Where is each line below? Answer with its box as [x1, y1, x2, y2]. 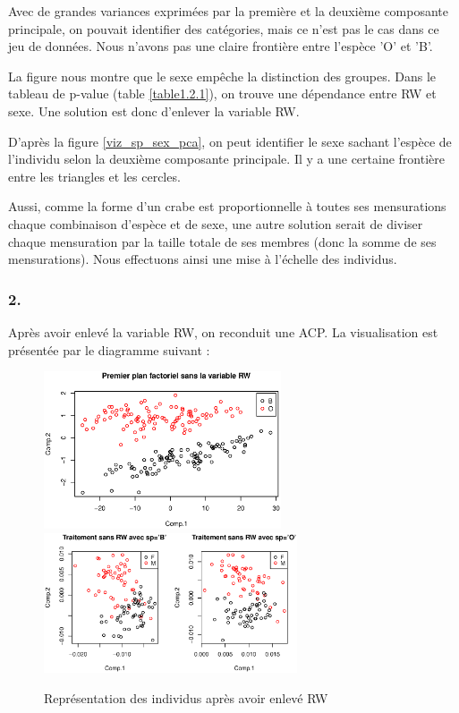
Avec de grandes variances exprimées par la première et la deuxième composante [8, 2, 449, 20]
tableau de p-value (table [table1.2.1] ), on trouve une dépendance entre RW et [8, 84, 437, 103]
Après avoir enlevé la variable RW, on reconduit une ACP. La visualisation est [8, 322, 438, 341]
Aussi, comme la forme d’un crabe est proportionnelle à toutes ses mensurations [8, 197, 446, 216]
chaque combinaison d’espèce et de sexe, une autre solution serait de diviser [8, 214, 423, 233]
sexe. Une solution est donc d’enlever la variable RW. [8, 101, 300, 120]
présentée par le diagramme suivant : [8, 340, 210, 359]
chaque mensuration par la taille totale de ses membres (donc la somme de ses [8, 232, 437, 250]
